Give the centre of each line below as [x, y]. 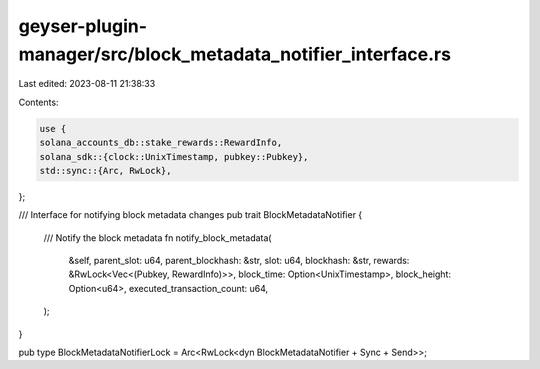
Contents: [38, 102]
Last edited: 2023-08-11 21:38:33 [87, 84]
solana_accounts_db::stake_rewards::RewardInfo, [161, 143]
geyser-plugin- [83, 26]
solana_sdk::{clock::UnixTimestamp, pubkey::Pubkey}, [174, 156]
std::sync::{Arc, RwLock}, [105, 170]
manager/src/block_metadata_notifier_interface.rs [235, 54]
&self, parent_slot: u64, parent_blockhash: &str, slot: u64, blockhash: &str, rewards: [239, 261]
